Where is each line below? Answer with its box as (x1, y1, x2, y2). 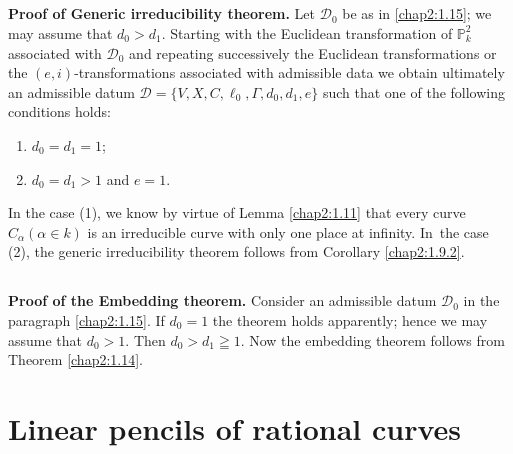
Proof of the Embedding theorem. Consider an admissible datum (8, 290, 437, 311)
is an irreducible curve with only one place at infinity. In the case (87, 221, 489, 242)
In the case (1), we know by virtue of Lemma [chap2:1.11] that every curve (8, 202, 466, 223)
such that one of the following (322, 81, 506, 102)
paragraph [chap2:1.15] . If (8, 309, 165, 330)
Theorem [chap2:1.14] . (8, 349, 144, 370)
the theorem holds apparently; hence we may (212, 309, 488, 330)
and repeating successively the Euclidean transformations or (129, 42, 497, 63)
